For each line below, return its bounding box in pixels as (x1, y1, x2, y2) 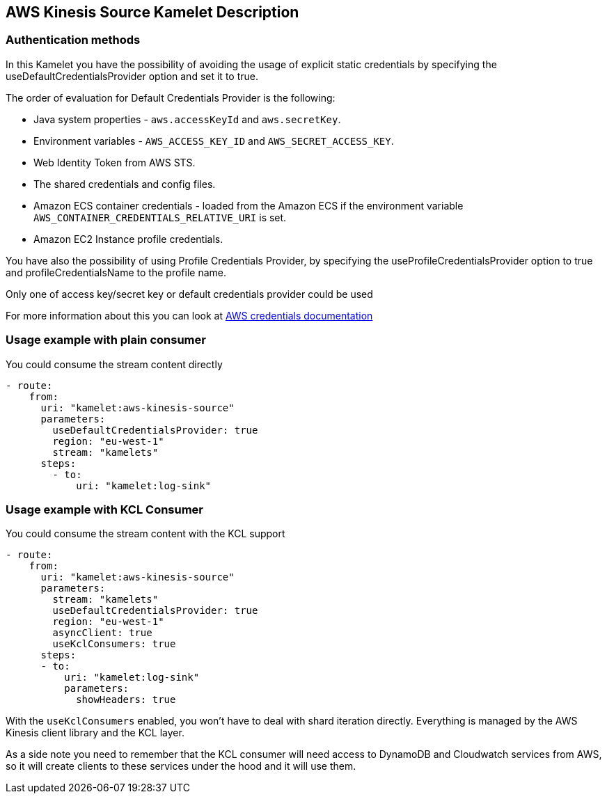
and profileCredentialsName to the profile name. (6, 266, 226, 278)
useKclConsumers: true (52, 638, 176, 650)
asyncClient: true (52, 627, 152, 639)
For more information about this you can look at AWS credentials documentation (6, 309, 373, 322)
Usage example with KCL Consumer (6, 502, 204, 516)
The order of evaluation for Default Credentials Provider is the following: (6, 91, 336, 104)
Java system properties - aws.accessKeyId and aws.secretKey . (33, 113, 341, 125)
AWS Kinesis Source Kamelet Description (6, 3, 299, 21)
